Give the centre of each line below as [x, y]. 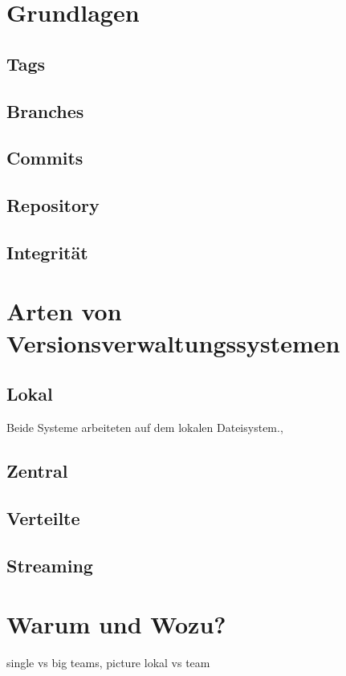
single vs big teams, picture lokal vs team [108, 663]
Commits [45, 158]
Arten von [64, 311]
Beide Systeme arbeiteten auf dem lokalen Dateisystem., [145, 428]
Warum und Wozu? [116, 624]
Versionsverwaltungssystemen [173, 342]
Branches [45, 110]
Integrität [47, 252]
